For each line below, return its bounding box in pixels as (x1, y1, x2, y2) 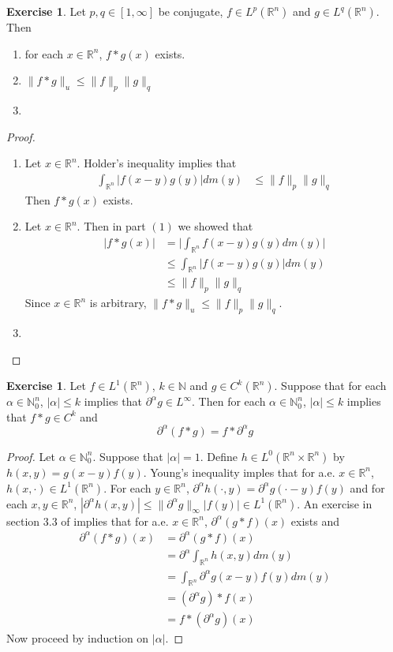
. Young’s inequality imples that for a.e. (143, 463, 335, 480)
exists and (290, 512, 340, 529)
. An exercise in (297, 495, 372, 511)
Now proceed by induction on (6, 630, 149, 646)
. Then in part (77, 218, 146, 234)
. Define (200, 448, 238, 464)
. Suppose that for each (274, 377, 387, 394)
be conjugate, (158, 3, 223, 19)
